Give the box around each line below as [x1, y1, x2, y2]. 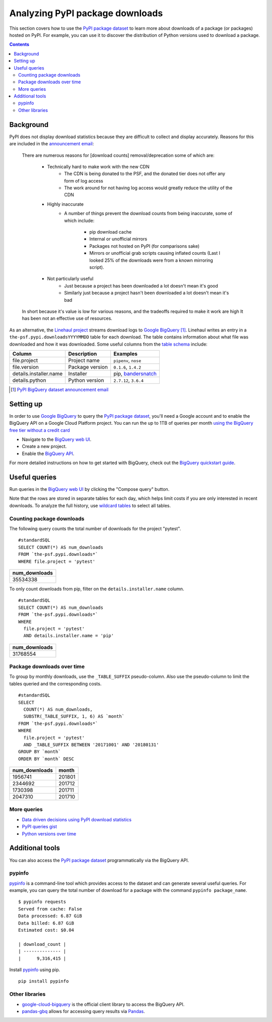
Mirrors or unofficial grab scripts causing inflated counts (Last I [89, 250, 220, 256]
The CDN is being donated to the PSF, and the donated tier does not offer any [64, 171, 226, 177]
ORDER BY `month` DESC [18, 756, 75, 762]
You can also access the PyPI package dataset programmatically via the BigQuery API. [9, 857, 189, 863]
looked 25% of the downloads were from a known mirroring [89, 257, 214, 263]
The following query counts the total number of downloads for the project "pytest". [9, 525, 181, 532]
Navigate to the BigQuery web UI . [22, 436, 92, 442]
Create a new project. [22, 443, 67, 449]
